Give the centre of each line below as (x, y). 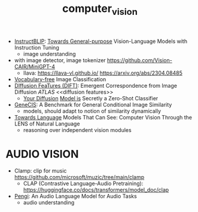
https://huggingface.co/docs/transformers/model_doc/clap (96, 189)
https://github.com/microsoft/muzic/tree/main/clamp (79, 177)
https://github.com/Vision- (140, 60)
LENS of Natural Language (47, 124)
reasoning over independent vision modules (77, 130)
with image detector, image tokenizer (60, 60)
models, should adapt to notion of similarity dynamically (92, 111)
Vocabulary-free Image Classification (60, 79)
